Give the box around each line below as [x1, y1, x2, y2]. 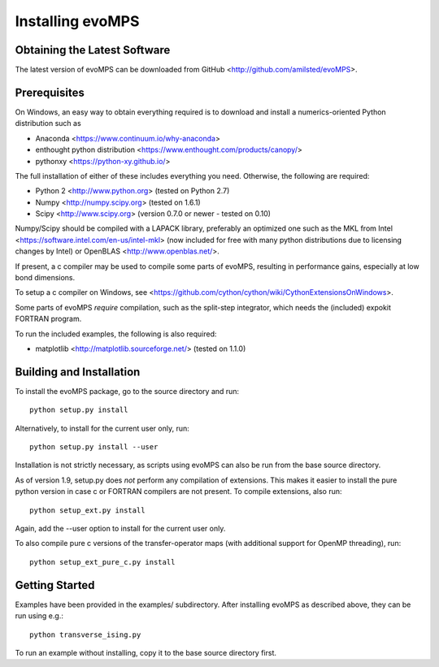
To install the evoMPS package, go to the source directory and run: [15, 386, 240, 396]
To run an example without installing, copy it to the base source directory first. [15, 648, 276, 657]
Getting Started [15, 578, 95, 592]
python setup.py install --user [29, 443, 159, 452]
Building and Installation [15, 365, 141, 379]
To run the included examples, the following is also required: [15, 329, 217, 339]
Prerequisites [15, 85, 85, 99]
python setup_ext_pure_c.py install [29, 557, 176, 566]
